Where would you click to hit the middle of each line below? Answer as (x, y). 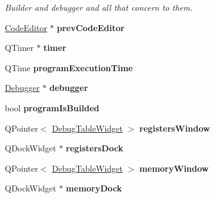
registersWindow (175, 128)
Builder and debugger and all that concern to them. (99, 7)
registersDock (95, 148)
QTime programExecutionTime (69, 67)
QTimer (19, 48)
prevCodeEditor (91, 27)
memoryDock (94, 188)
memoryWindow (174, 168)
